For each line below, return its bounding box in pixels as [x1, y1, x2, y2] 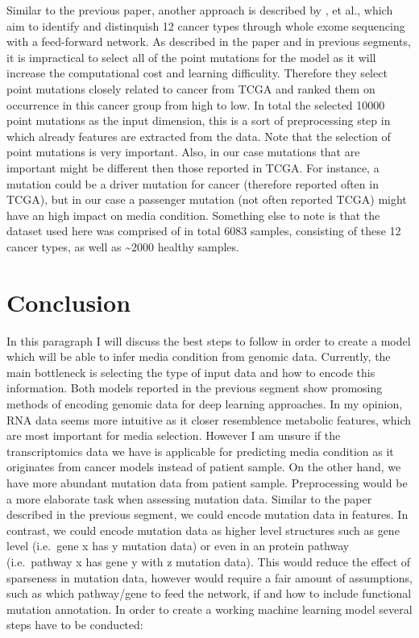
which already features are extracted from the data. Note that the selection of [6, 127, 391, 144]
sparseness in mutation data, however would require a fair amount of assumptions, [6, 569, 413, 586]
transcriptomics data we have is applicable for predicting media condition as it [6, 442, 394, 459]
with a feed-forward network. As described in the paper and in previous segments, [6, 33, 411, 50]
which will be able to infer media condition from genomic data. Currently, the [6, 348, 391, 365]
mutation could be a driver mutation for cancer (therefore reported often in [6, 175, 379, 192]
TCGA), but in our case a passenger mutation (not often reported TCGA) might [6, 191, 407, 208]
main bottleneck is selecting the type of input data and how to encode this [6, 363, 375, 380]
